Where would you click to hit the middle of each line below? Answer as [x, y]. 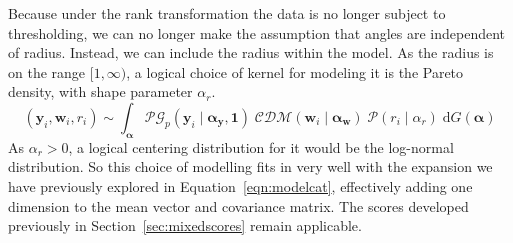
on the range [47, 71]
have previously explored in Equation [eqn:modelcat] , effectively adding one [240, 185]
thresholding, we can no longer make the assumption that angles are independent [257, 32]
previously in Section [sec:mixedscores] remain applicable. [185, 225]
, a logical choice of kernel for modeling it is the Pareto [295, 71]
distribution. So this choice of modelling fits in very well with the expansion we [250, 166]
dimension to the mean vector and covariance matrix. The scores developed [238, 205]
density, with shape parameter [100, 91]
